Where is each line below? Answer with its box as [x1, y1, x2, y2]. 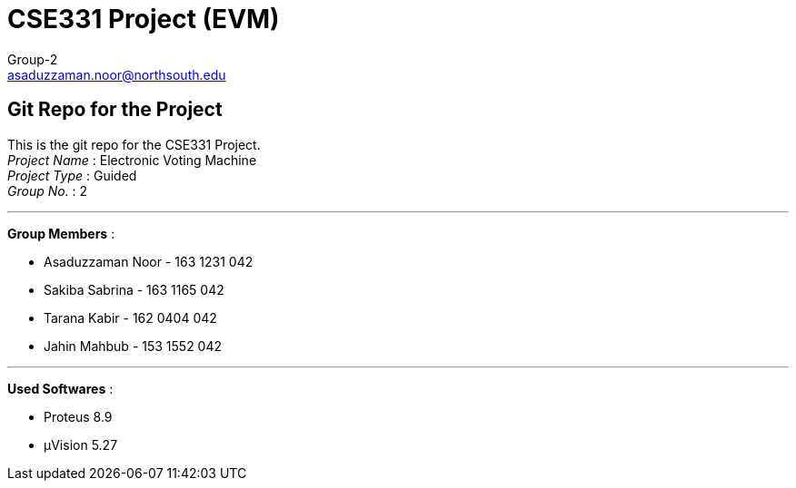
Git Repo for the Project [7, 98, 223, 122]
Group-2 [7, 51, 58, 67]
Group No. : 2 [7, 182, 88, 199]
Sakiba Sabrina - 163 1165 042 [44, 281, 224, 298]
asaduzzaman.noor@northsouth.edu [7, 66, 226, 83]
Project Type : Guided [7, 167, 137, 183]
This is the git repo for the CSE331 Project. [7, 136, 261, 152]
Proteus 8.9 [44, 408, 113, 425]
